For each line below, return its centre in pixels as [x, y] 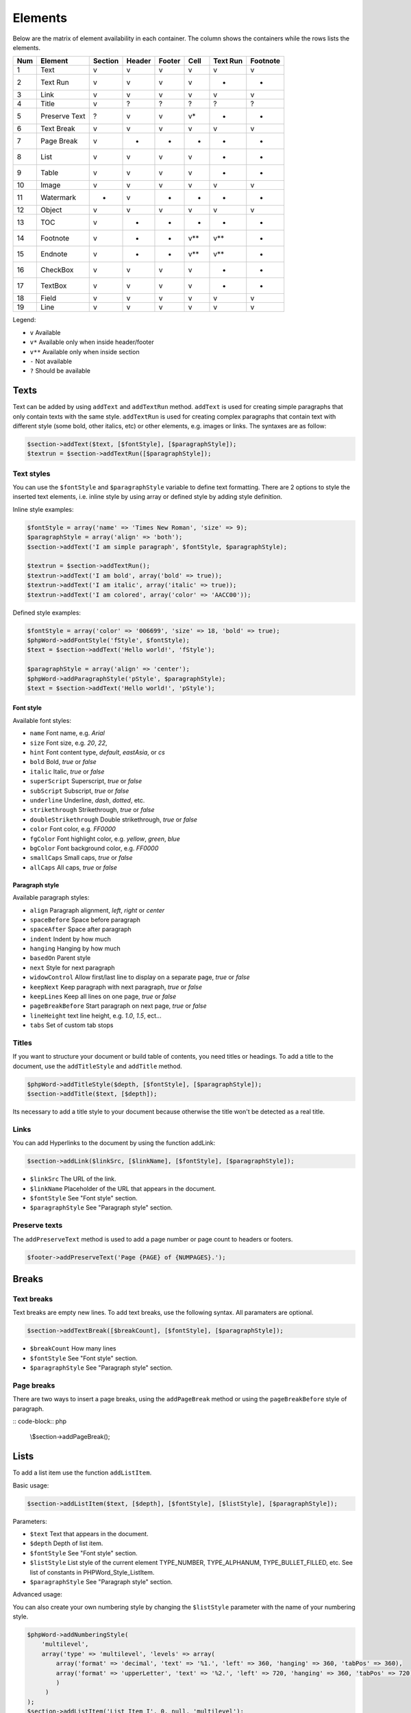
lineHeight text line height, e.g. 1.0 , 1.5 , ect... [96, 1015]
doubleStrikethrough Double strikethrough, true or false [114, 819]
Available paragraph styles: [51, 898]
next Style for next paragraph [73, 968]
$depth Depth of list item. [66, 1543]
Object [51, 210]
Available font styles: [42, 720]
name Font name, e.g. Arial [67, 733]
